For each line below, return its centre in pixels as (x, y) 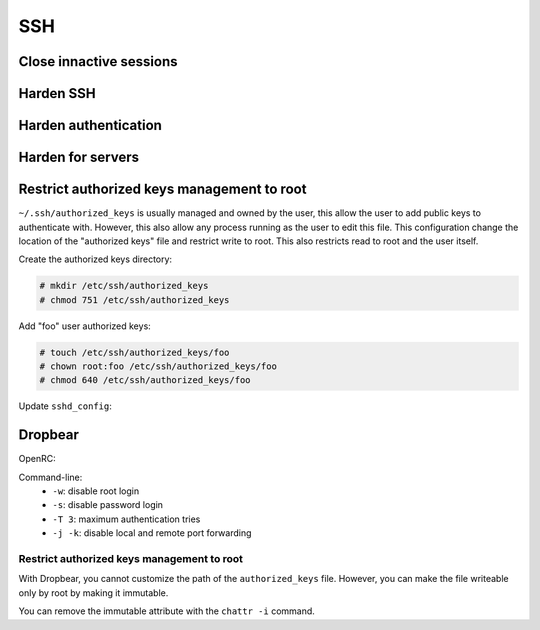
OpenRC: (37, 459)
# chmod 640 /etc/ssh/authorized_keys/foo (145, 380)
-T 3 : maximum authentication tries (126, 519)
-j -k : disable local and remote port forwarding (152, 533)
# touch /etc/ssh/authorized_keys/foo (134, 352)
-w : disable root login (96, 491)
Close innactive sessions (98, 61)
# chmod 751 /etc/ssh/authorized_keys (134, 299)
